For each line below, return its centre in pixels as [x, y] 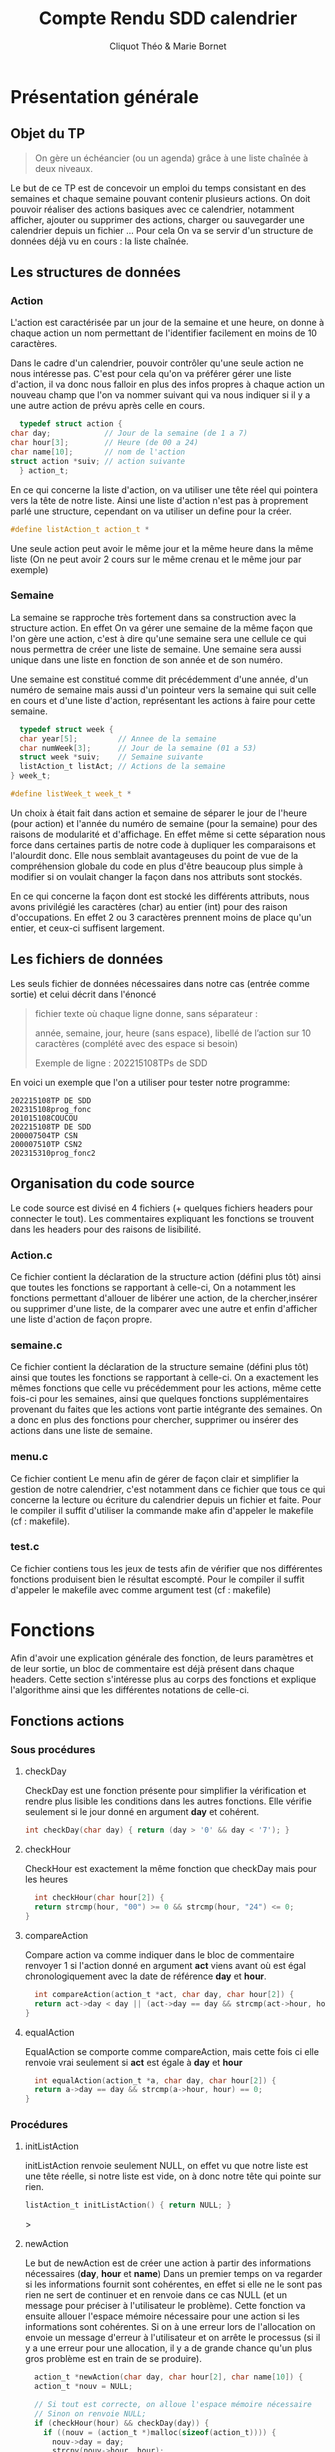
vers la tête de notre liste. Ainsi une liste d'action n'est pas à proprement [159, 500]
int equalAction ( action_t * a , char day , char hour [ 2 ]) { [155, 2080]
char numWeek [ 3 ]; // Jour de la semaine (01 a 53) [138, 748]
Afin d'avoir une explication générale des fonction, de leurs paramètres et [162, 1658]
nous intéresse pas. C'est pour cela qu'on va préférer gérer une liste [151, 374]
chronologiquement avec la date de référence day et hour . [145, 1976]
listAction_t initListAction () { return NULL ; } [128, 2205]
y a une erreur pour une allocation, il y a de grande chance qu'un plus [168, 2348]
